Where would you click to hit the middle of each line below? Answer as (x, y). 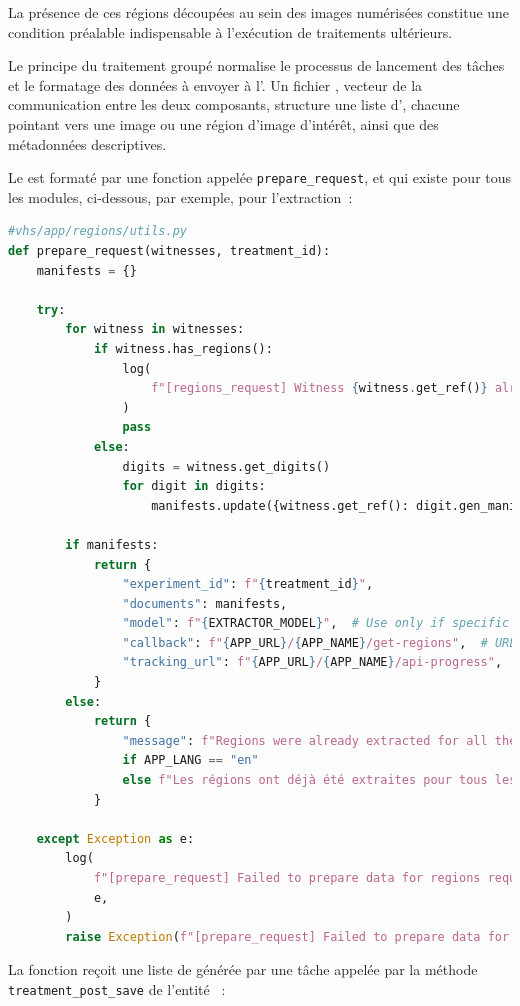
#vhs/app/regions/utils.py (97, 231)
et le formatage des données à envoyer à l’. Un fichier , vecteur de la (215, 84)
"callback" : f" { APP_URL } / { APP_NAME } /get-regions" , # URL (319, 642)
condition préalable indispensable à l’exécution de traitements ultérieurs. (230, 31)
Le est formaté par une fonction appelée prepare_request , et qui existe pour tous (260, 177)
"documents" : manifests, (205, 603)
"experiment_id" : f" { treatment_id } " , (248, 584)
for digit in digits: (194, 486)
